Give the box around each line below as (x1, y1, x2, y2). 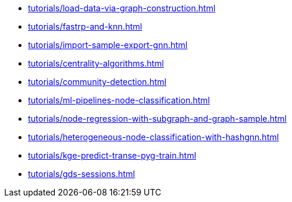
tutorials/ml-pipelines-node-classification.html (28, 95, 210, 105)
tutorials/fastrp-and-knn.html (28, 21, 142, 31)
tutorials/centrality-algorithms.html (28, 58, 164, 68)
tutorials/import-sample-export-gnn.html (28, 40, 188, 50)
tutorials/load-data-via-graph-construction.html (28, 3, 216, 13)
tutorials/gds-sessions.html (28, 169, 135, 179)
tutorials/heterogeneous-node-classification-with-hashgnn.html (28, 132, 279, 142)
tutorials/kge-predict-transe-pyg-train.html (28, 150, 197, 160)
